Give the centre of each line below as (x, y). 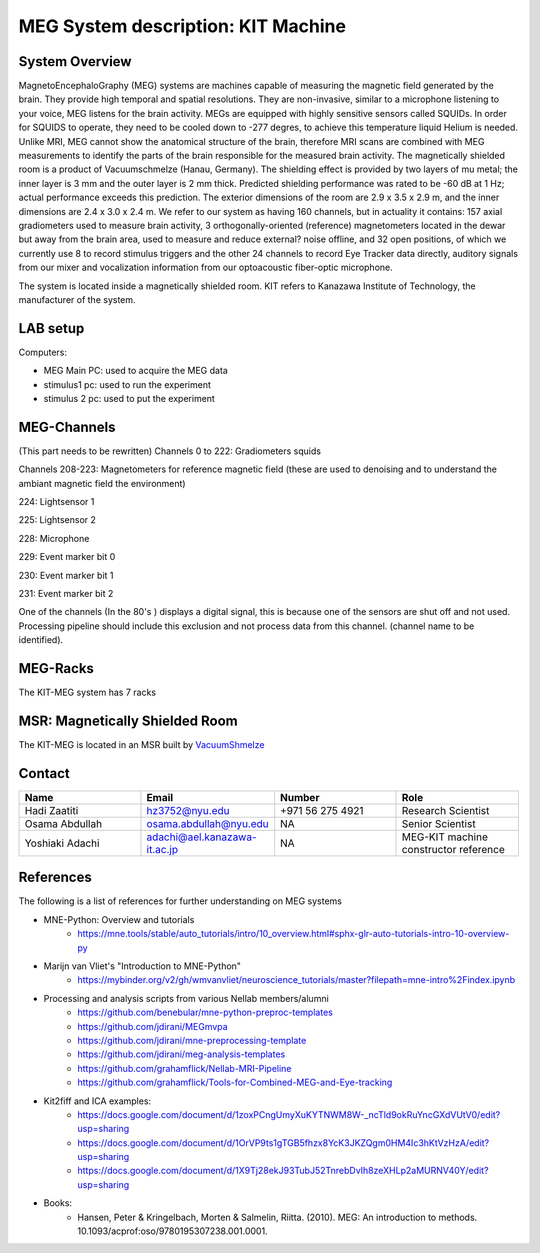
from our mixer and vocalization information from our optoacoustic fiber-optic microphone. (206, 267)
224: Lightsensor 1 (56, 502)
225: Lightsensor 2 (57, 520)
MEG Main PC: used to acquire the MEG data (136, 371)
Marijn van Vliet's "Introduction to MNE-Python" (142, 966)
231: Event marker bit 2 (66, 594)
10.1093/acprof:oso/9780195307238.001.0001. (173, 1231)
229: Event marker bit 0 (67, 557)
